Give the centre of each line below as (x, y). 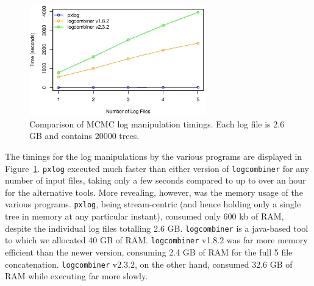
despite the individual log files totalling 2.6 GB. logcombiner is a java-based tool (157, 228)
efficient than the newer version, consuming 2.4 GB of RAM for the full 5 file (149, 252)
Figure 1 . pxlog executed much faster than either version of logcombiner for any (157, 168)
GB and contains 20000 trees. (84, 136)
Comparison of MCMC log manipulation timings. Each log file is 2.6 (157, 123)
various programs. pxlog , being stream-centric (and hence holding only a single (153, 204)
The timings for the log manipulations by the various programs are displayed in (154, 156)
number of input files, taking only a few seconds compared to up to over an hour (155, 180)
